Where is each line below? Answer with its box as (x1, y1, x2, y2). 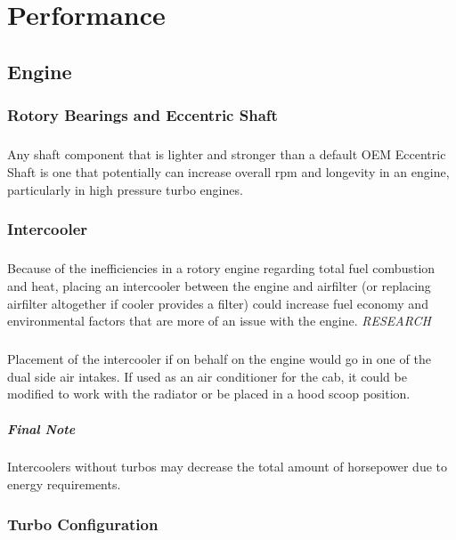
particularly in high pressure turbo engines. (7, 180, 243, 198)
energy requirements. (7, 475, 121, 494)
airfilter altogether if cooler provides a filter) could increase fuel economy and (7, 294, 428, 312)
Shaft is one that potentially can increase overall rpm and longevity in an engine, (7, 162, 450, 181)
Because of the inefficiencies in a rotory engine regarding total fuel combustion (7, 259, 436, 278)
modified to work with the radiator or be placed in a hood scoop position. (7, 384, 411, 403)
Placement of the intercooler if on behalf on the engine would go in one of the (7, 350, 431, 368)
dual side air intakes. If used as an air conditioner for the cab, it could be (7, 367, 407, 385)
